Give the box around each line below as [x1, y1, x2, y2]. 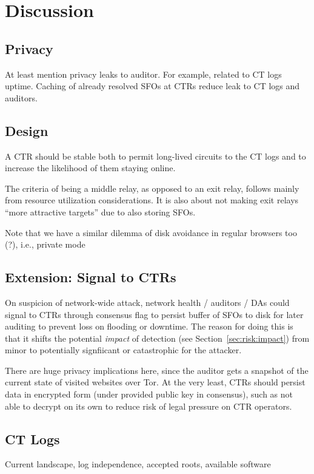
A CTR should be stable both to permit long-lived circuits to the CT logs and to [5, 149, 306, 162]
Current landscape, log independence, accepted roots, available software [5, 458, 271, 470]
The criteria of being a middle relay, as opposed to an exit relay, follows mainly [5, 181, 299, 194]
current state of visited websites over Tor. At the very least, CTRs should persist [5, 376, 306, 388]
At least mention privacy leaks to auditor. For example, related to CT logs [5, 67, 282, 80]
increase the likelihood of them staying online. [5, 161, 176, 174]
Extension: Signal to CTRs [5, 268, 176, 286]
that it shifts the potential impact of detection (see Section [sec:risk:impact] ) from [5, 331, 310, 344]
